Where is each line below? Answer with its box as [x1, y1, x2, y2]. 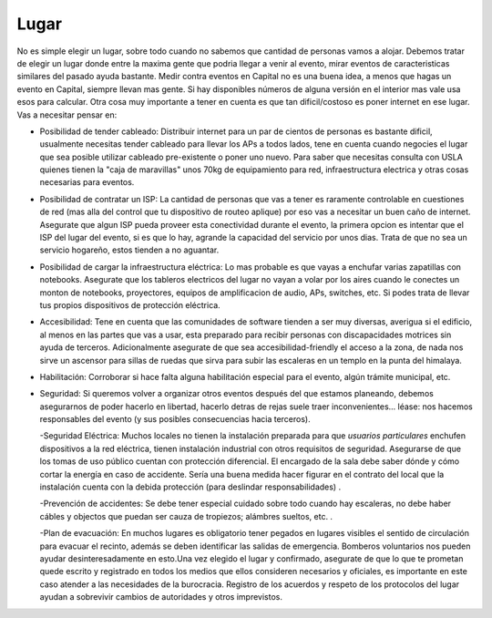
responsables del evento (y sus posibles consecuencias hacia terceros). [39, 414, 311, 425]
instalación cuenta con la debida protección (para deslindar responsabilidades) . [39, 481, 342, 492]
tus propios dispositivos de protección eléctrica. [39, 299, 220, 310]
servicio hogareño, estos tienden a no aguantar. [39, 244, 220, 255]
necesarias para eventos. [39, 177, 135, 188]
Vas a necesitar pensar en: [16, 109, 118, 120]
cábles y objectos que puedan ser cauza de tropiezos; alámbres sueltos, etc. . [39, 510, 333, 521]
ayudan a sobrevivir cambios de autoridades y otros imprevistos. [39, 592, 282, 603]
